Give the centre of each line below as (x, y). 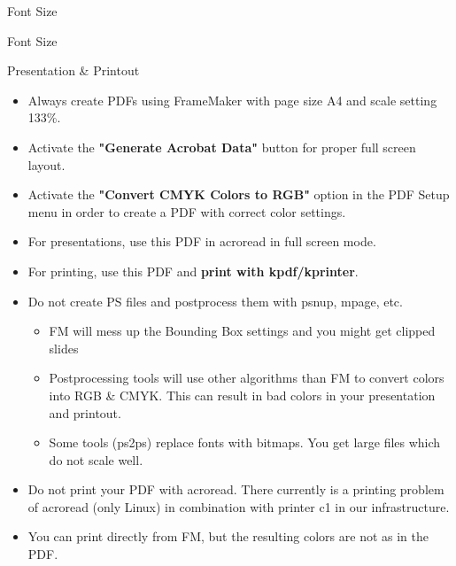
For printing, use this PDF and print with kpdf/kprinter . (193, 271)
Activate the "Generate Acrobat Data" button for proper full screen (222, 147)
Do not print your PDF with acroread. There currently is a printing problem (236, 489)
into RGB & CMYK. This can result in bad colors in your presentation (242, 395)
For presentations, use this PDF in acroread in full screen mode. (202, 241)
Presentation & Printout (73, 70)
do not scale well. (96, 459)
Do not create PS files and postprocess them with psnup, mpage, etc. (215, 301)
